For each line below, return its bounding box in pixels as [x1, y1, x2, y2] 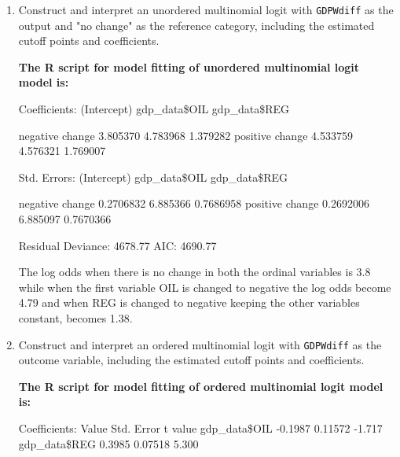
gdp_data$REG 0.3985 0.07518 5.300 [18, 435, 199, 451]
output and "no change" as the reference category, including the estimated [18, 17, 375, 33]
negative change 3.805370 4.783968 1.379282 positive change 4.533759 [18, 127, 353, 143]
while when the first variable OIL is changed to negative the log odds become [18, 278, 391, 295]
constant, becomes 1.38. [18, 309, 133, 326]
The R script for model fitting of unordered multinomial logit [18, 58, 360, 75]
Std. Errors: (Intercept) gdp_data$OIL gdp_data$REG [18, 168, 288, 185]
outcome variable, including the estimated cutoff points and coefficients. [18, 352, 365, 368]
